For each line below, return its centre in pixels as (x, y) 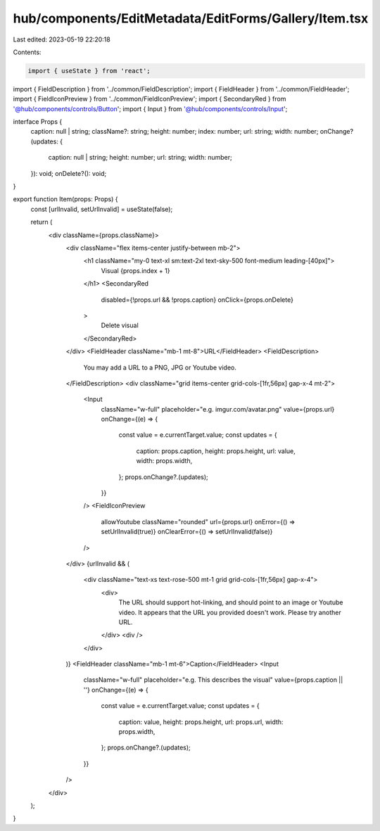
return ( (42, 222)
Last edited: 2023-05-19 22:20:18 (62, 39)
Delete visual (120, 325)
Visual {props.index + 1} (135, 270)
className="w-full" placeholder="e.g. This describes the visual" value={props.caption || (213, 680)
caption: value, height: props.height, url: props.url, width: (201, 722)
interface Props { (38, 122)
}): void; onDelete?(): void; (69, 173)
